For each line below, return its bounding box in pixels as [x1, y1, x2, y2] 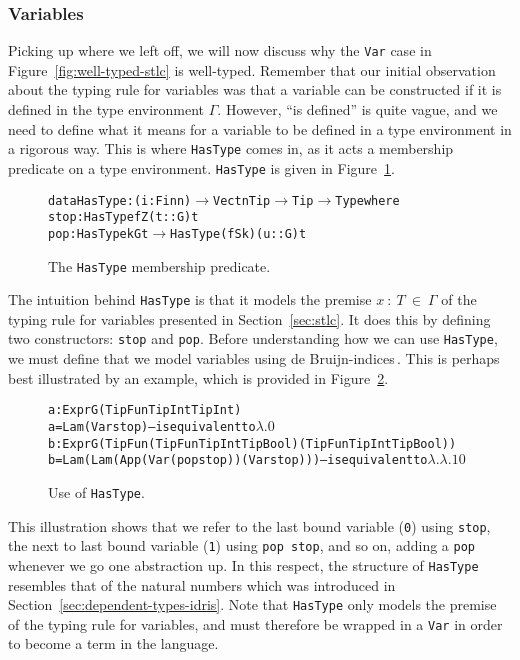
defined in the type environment [8, 99, 205, 120]
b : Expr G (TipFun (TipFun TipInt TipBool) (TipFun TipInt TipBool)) [48, 436, 457, 451]
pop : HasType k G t [48, 226, 149, 241]
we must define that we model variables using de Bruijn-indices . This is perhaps [8, 348, 500, 369]
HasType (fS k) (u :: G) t [170, 226, 307, 241]
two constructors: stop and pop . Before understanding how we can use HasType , [8, 328, 498, 349]
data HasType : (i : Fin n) [48, 193, 192, 208]
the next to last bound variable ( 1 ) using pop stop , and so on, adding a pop [8, 535, 475, 556]
